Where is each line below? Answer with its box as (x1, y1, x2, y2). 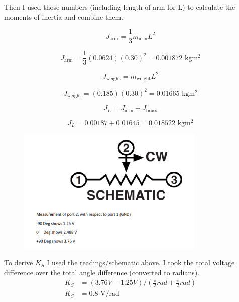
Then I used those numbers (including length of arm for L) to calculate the (4, 2, 235, 12)
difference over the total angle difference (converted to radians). (4, 267, 200, 277)
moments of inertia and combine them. (4, 11, 123, 22)
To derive (4, 257, 33, 268)
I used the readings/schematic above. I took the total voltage (47, 257, 235, 268)
